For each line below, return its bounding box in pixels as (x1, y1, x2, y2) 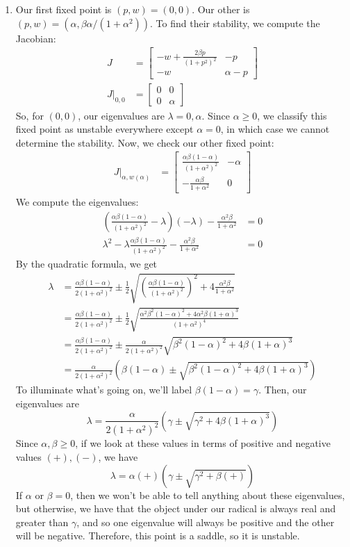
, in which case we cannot (220, 122, 330, 136)
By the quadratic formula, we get (15, 256, 158, 270)
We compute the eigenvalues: (15, 195, 139, 209)
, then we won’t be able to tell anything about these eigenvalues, (70, 487, 345, 502)
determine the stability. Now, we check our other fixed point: (15, 135, 274, 149)
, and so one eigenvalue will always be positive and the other (76, 514, 335, 529)
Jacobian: (15, 31, 56, 45)
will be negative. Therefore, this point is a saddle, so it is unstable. (15, 528, 300, 543)
